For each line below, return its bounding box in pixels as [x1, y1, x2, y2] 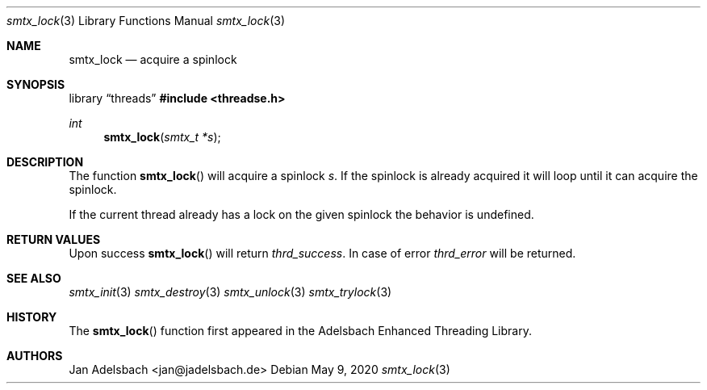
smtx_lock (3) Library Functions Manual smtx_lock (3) [6, 14, 285, 27]
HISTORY [6, 310, 57, 324]
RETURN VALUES [6, 233, 101, 246]
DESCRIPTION [6, 155, 84, 169]
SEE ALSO [6, 271, 61, 285]
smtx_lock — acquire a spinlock [69, 52, 237, 66]
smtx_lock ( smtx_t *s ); [103, 130, 221, 144]
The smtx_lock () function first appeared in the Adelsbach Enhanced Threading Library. [69, 324, 532, 338]
